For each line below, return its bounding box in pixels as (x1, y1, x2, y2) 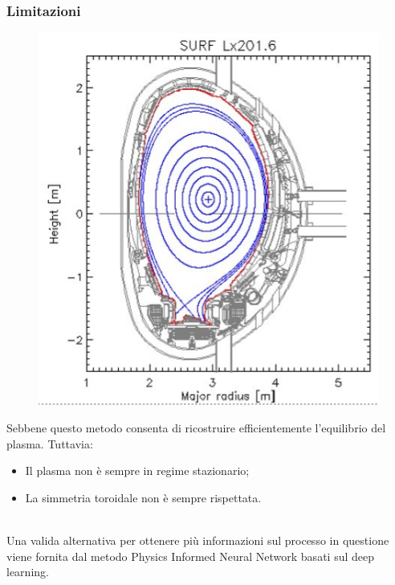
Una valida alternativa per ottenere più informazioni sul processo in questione (6, 532, 389, 548)
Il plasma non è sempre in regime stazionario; (25, 462, 250, 479)
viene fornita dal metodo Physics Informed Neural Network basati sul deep (6, 547, 374, 564)
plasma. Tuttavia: (6, 435, 93, 452)
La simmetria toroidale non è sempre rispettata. (25, 489, 262, 505)
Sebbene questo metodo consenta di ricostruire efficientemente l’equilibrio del (6, 419, 386, 436)
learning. (6, 563, 49, 580)
